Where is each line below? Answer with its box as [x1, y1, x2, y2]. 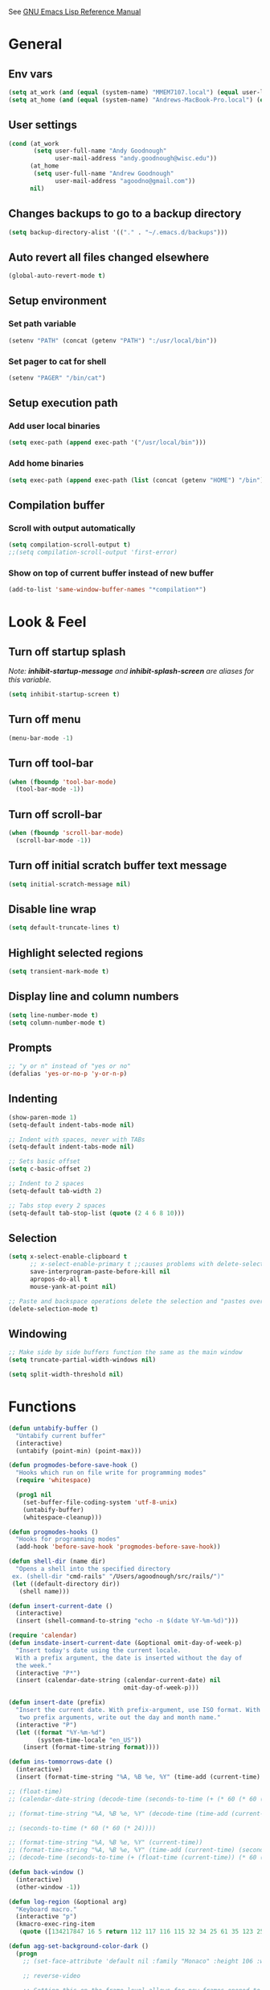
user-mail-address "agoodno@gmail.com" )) [55, 177, 196, 185]
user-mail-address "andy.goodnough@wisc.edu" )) [55, 155, 218, 163]
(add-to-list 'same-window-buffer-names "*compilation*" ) [8, 586, 207, 594]
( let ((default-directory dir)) [11, 1580, 121, 1588]
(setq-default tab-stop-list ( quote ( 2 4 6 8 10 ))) [8, 1209, 185, 1217]
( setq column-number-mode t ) [8, 1019, 106, 1027]
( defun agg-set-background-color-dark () [8, 1942, 149, 1951]
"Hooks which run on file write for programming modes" [15, 1469, 207, 1477]
